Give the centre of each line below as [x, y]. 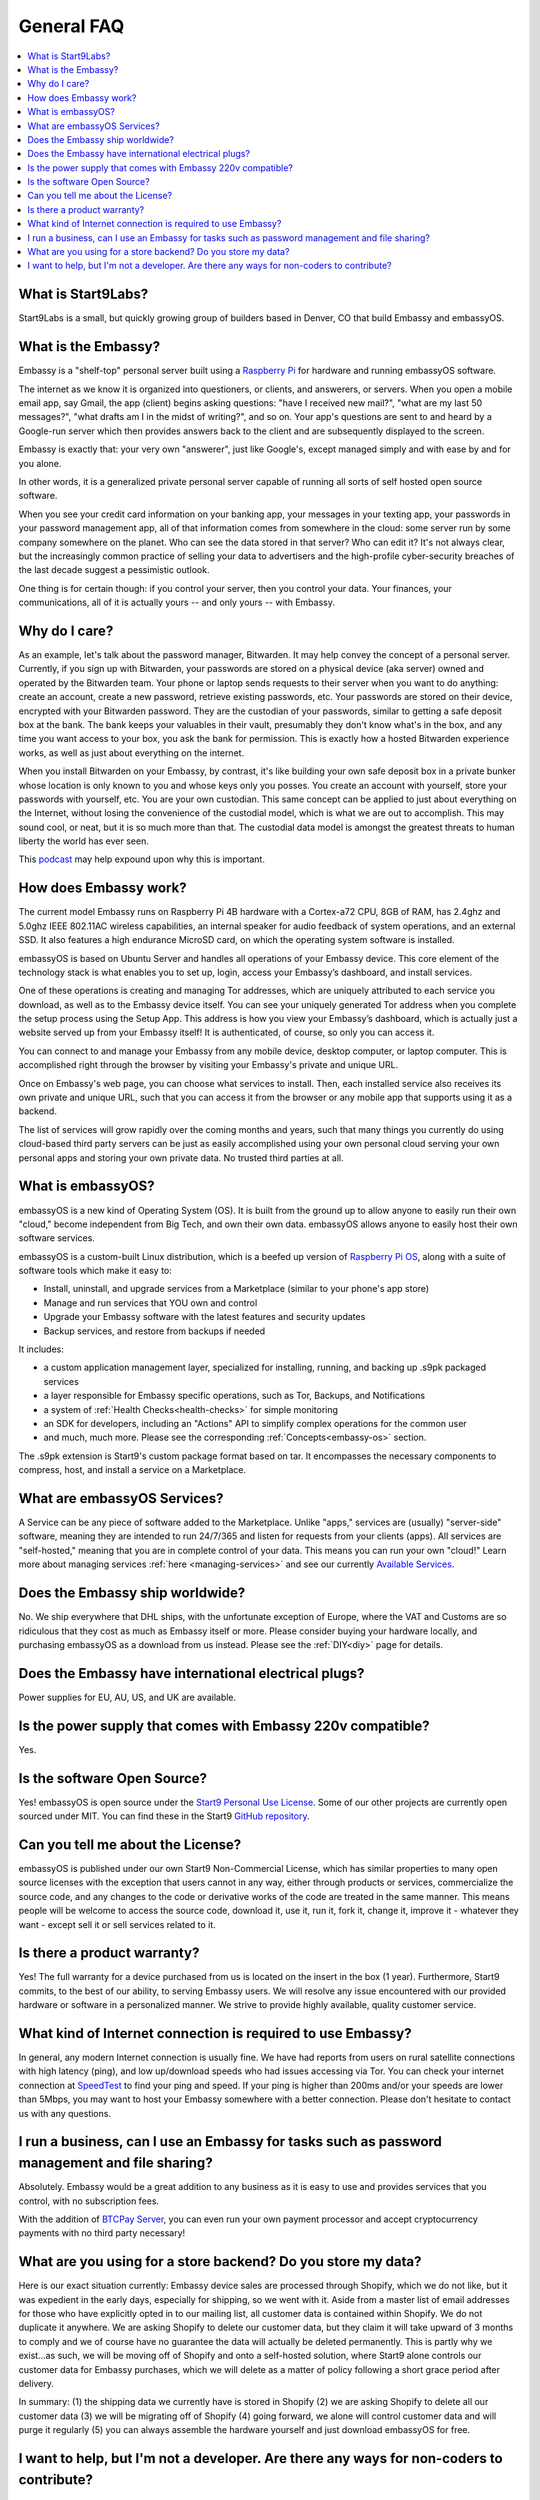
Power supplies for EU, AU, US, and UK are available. [127, 1697]
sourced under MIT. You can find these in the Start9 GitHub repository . [164, 1816]
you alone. [40, 463]
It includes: [41, 1349]
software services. [56, 1238]
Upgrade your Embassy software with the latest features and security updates [204, 1317]
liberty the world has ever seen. [83, 841]
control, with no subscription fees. [89, 2201]
